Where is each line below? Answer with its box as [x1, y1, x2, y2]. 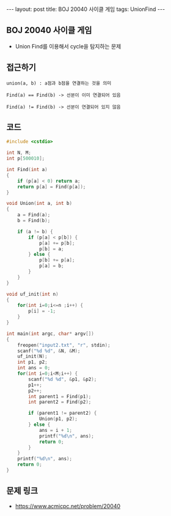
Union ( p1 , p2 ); [38, 416, 78, 422]
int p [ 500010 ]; [6, 155, 45, 162]
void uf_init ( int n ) [6, 291, 59, 297]
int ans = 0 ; [17, 365, 51, 371]
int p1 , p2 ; [17, 359, 48, 366]
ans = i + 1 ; [38, 427, 72, 433]
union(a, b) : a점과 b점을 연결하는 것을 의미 [6, 80, 112, 87]
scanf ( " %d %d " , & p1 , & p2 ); [28, 376, 97, 382]
